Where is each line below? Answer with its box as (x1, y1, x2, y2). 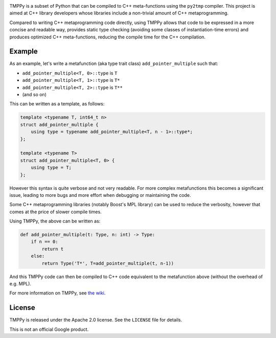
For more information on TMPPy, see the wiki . (9, 290, 106, 296)
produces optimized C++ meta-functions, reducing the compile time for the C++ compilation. (9, 34, 206, 40)
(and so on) (22, 92, 47, 98)
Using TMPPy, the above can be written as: (9, 218, 101, 224)
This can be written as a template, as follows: (9, 101, 105, 107)
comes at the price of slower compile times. (9, 209, 102, 215)
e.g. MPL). (9, 281, 32, 286)
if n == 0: (31, 239, 58, 245)
